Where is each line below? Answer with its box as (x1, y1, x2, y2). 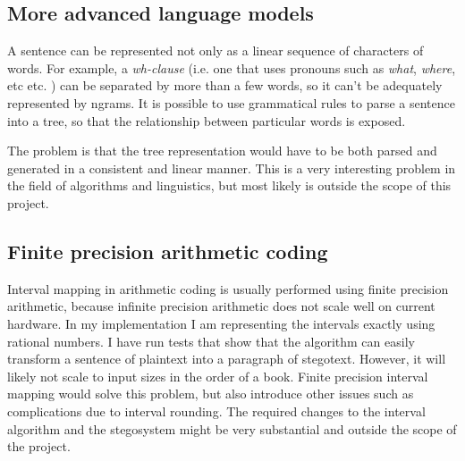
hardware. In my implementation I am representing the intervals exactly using (7, 314, 435, 332)
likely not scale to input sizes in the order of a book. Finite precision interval (7, 366, 428, 385)
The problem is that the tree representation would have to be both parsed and (7, 141, 437, 160)
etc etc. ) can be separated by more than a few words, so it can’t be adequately (7, 76, 443, 95)
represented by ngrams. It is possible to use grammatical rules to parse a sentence (7, 93, 455, 112)
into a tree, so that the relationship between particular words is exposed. (7, 111, 406, 130)
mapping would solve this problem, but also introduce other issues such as (7, 384, 414, 403)
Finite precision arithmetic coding (7, 237, 328, 264)
